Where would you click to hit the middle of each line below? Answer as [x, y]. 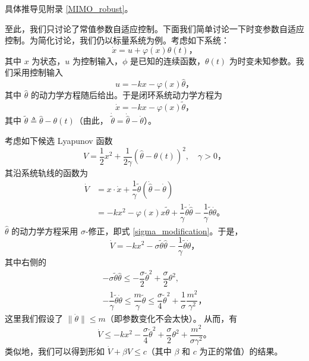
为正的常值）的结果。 [241, 351]
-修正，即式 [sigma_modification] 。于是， [164, 230]
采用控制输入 [38, 72]
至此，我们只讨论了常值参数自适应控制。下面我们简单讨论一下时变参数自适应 [154, 28]
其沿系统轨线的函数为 [46, 172]
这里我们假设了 [34, 318]
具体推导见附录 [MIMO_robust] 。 [69, 8]
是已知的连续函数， [168, 60]
